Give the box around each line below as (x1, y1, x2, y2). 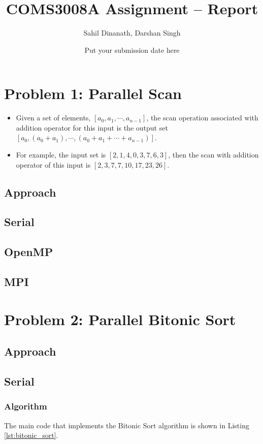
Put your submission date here (84, 44, 180, 55)
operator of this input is (16, 159, 91, 170)
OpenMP (4, 244, 53, 260)
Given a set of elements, (16, 112, 91, 123)
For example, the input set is (16, 149, 106, 160)
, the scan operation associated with (146, 112, 258, 123)
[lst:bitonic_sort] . (4, 430, 58, 440)
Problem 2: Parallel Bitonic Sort (4, 308, 236, 329)
